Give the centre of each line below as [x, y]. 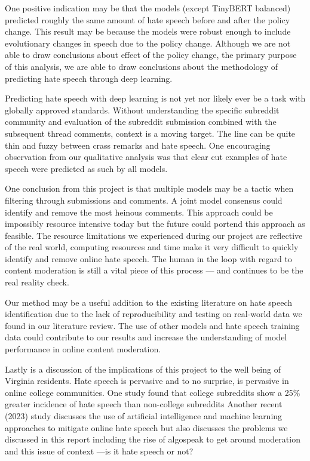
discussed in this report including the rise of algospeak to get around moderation [153, 439]
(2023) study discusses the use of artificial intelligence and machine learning [144, 416]
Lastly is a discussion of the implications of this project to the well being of [143, 369]
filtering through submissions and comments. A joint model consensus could [144, 200]
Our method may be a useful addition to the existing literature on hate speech [149, 302]
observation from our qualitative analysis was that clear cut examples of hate [146, 157]
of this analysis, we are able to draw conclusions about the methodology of [142, 66]
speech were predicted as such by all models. [86, 168]
